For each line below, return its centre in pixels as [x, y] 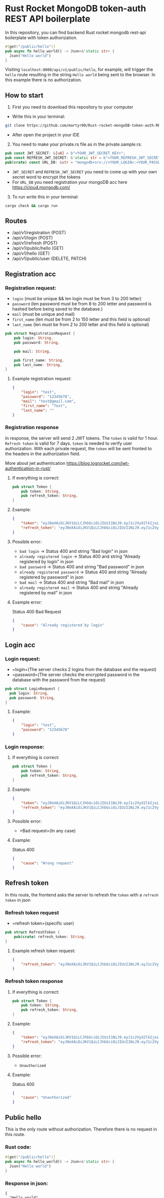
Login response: [25, 747]
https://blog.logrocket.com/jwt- [98, 463]
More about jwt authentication [35, 463]
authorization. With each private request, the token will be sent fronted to [79, 448]
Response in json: [27, 1183]
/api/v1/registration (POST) [39, 233]
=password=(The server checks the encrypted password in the [76, 675]
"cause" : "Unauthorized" [46, 1098]
